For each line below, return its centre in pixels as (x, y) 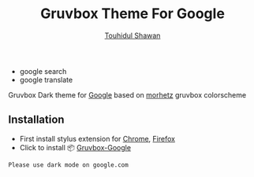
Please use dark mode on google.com (68, 165)
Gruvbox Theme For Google (133, 14)
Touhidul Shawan (133, 35)
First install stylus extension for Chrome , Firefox (97, 138)
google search (43, 71)
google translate (46, 79)
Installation (36, 120)
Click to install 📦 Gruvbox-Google (75, 147)
